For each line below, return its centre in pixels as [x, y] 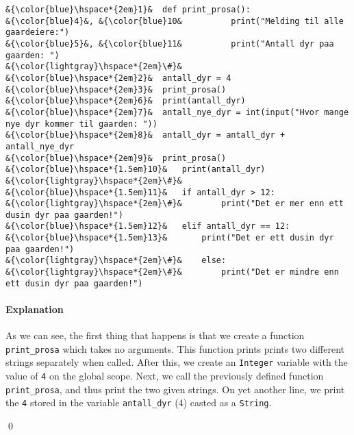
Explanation [35, 309]
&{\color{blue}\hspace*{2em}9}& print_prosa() [116, 158]
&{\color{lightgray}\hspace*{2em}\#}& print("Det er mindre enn [172, 272]
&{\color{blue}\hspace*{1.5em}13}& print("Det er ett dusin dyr [170, 238]
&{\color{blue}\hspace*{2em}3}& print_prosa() [116, 89]
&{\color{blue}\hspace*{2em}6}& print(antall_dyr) [126, 101]
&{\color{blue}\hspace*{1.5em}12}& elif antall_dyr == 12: [148, 226]
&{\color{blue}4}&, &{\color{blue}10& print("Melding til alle [175, 21]
